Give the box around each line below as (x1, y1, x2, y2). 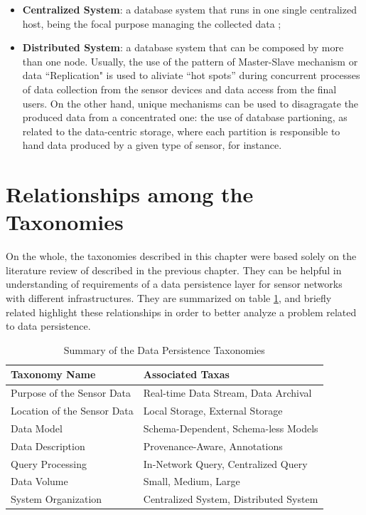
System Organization (11, 491, 102, 506)
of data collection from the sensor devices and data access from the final (22, 81, 337, 96)
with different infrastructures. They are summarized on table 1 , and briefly (6, 291, 332, 306)
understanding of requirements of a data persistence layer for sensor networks (6, 276, 343, 291)
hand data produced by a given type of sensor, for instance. (22, 137, 282, 152)
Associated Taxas (143, 367, 230, 382)
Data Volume (11, 474, 68, 489)
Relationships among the (6, 180, 254, 209)
